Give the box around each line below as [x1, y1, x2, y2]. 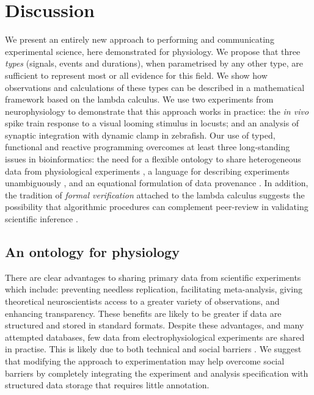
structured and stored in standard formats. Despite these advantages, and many [5, 319, 304, 332]
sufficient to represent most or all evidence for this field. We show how [5, 68, 268, 81]
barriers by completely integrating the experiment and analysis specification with [5, 366, 309, 379]
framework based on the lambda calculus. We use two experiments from [5, 93, 274, 106]
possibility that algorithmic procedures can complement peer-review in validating [5, 200, 309, 213]
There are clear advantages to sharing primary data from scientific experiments [5, 270, 301, 283]
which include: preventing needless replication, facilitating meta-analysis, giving [5, 283, 302, 295]
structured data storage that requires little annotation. [5, 379, 210, 391]
